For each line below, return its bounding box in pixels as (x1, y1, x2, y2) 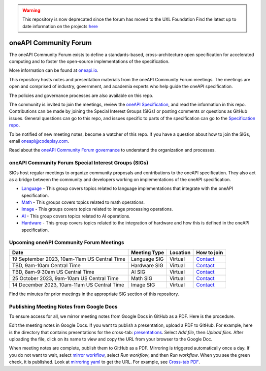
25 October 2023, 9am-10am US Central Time (12, 275, 119, 281)
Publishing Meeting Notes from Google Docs (9, 303, 118, 310)
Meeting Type (131, 249, 165, 256)
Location (169, 249, 191, 256)
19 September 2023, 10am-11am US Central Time (12, 255, 126, 262)
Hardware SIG (131, 262, 164, 269)
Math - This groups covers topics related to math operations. (21, 199, 145, 205)
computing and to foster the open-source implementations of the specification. (9, 59, 170, 64)
